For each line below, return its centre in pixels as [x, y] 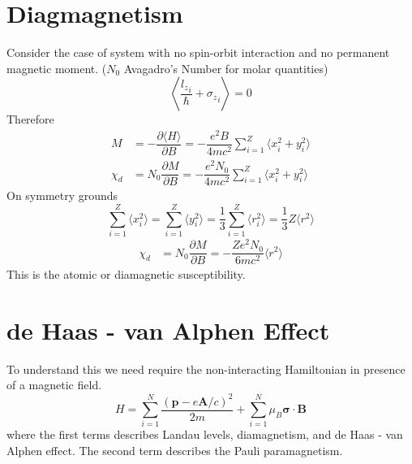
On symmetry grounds [62, 195]
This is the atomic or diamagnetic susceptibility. [126, 274]
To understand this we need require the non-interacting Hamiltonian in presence [206, 369]
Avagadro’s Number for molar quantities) [226, 68]
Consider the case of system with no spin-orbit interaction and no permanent [198, 52]
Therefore [30, 119]
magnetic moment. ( [57, 68]
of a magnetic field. [54, 385]
